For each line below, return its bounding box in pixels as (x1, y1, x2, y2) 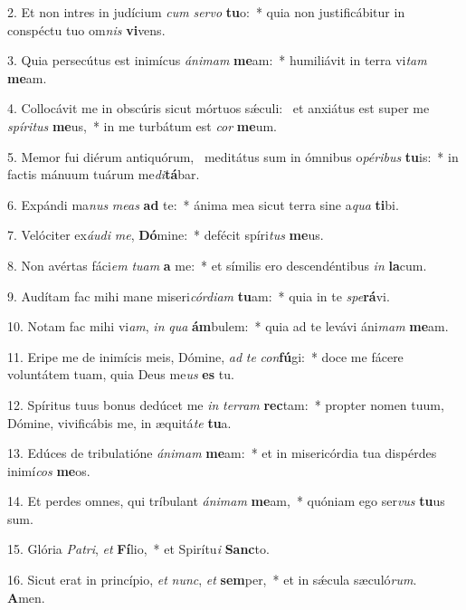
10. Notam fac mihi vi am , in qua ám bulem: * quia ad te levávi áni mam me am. (7, 317, 449, 336)
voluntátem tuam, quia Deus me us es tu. (7, 365, 234, 384)
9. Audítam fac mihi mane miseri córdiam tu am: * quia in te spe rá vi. (7, 286, 390, 305)
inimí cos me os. (7, 461, 90, 480)
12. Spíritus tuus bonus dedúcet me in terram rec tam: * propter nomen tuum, (7, 395, 444, 414)
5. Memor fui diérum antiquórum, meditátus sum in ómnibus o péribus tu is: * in (7, 147, 459, 166)
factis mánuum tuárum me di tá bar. (7, 165, 200, 184)
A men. (7, 587, 45, 606)
